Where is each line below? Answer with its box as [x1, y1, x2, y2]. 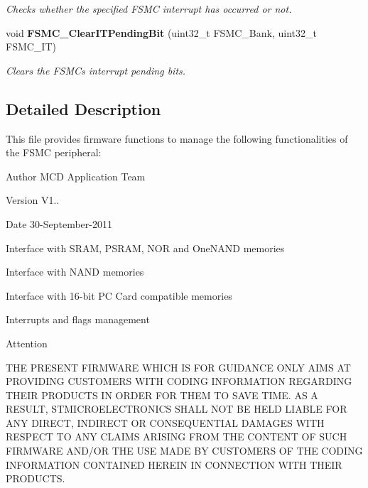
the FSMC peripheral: [6, 145, 102, 160]
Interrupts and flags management [6, 312, 150, 327]
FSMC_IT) [6, 39, 56, 54]
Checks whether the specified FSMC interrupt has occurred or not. [6, 1, 292, 16]
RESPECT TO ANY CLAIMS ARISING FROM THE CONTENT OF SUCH [6, 429, 347, 444]
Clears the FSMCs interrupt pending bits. [6, 63, 186, 77]
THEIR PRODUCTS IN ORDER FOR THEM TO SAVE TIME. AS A [6, 387, 318, 402]
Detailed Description [6, 97, 161, 119]
